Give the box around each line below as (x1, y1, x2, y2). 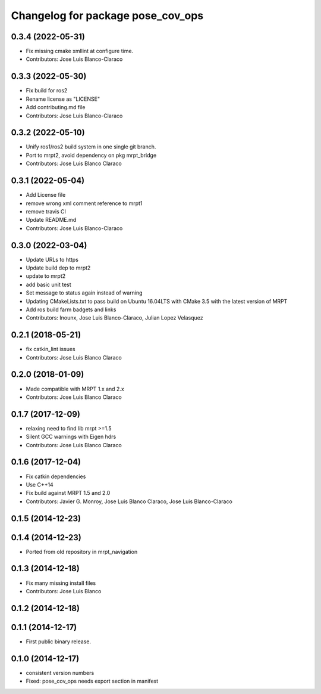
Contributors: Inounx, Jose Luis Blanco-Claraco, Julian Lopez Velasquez (26, 314, 203, 321)
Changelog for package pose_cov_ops (11, 9, 204, 22)
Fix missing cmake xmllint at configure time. (26, 48, 134, 55)
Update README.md (26, 216, 77, 224)
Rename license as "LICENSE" (26, 95, 100, 103)
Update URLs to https (26, 256, 78, 263)
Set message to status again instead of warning (26, 289, 143, 296)
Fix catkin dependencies (26, 473, 86, 480)
